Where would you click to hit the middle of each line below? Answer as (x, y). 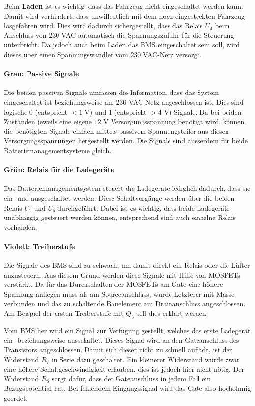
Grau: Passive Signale (42, 74)
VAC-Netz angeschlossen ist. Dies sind (186, 102)
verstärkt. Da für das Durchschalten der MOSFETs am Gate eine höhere (113, 284)
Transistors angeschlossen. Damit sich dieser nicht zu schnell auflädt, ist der (118, 350)
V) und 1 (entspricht (116, 111)
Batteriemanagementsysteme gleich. (58, 150)
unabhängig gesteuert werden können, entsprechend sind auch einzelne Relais (120, 217)
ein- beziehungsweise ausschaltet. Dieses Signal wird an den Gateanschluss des (122, 340)
